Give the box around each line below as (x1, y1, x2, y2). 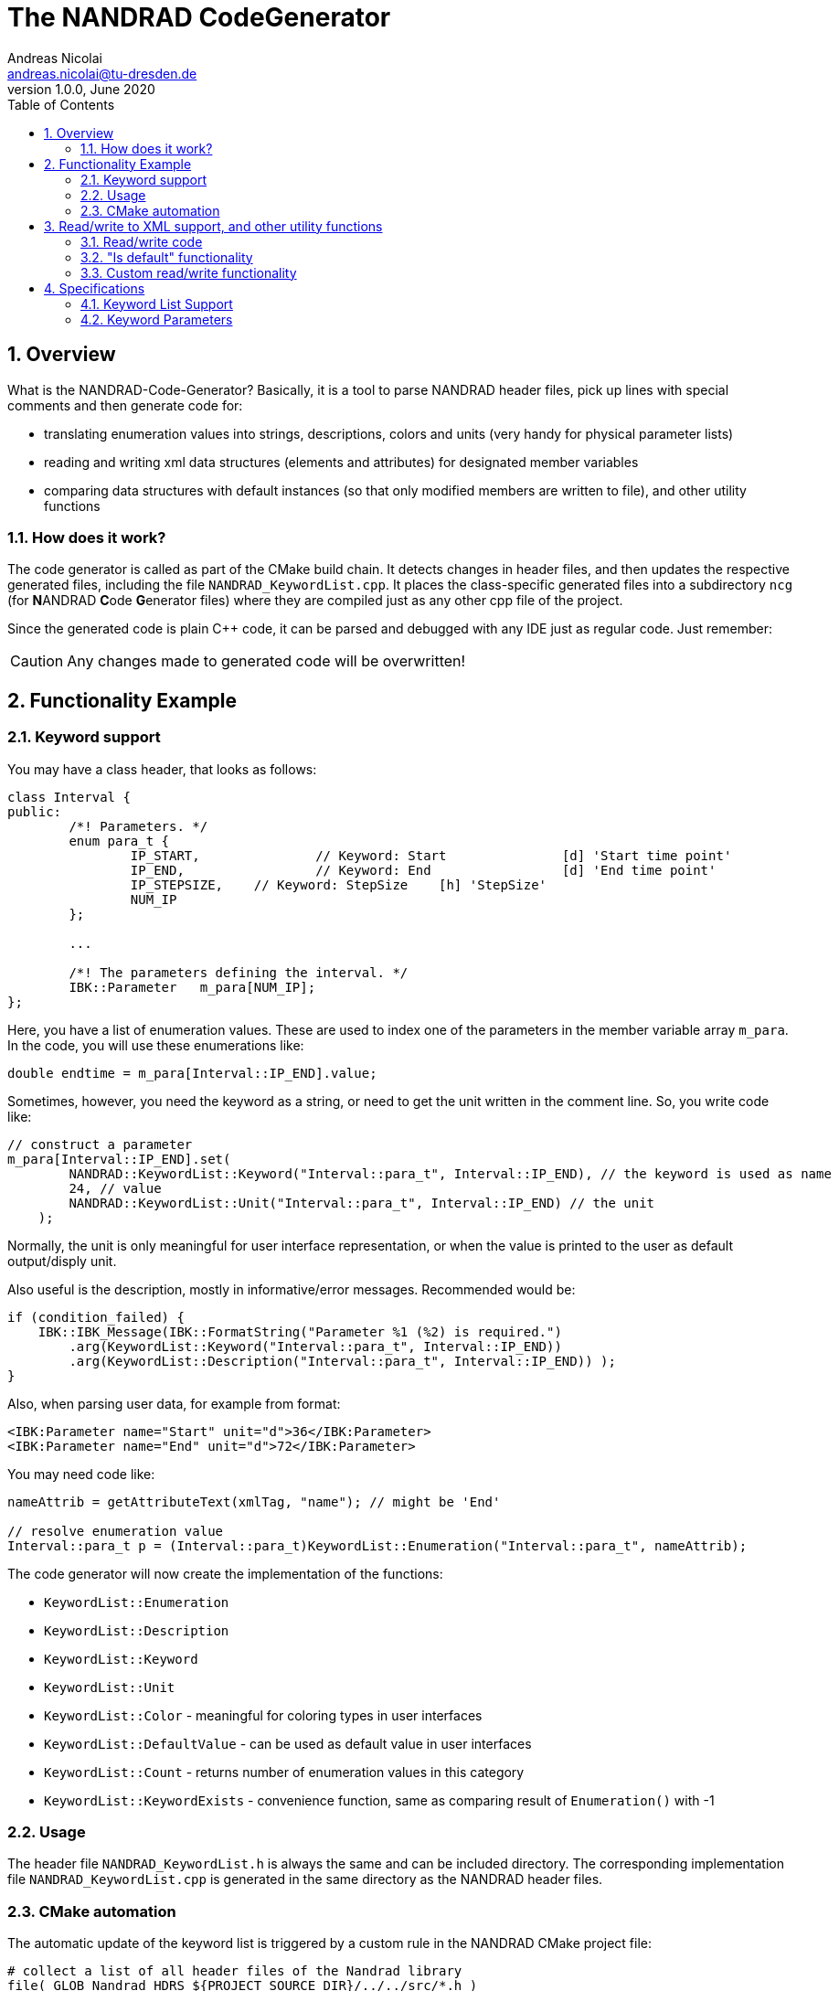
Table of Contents (7, 96, 115, 112)
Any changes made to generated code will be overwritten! (67, 652, 466, 671)
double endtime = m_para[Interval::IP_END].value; (7, 1065, 377, 1081)
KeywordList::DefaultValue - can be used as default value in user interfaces (44, 1735, 532, 1751)
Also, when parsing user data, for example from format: (7, 1395, 341, 1411)
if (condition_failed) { (7, 1309, 185, 1325)
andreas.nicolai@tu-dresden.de (7, 65, 197, 81)
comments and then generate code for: (7, 397, 243, 413)
